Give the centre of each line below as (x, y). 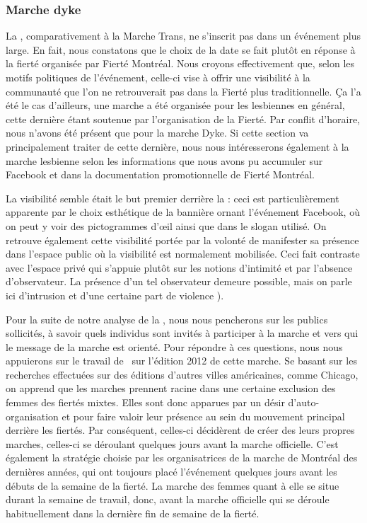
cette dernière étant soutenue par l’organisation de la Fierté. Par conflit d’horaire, (183, 119)
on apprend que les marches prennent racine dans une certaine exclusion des (171, 388)
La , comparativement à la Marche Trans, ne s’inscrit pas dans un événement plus (183, 36)
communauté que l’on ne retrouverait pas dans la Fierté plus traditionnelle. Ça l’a (183, 91)
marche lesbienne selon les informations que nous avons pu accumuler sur (164, 160)
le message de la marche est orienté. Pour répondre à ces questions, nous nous (174, 346)
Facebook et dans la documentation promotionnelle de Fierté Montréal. (160, 174)
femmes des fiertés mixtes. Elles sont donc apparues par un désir (145, 402)
